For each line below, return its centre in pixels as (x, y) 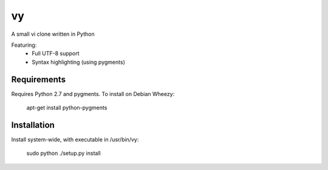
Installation (33, 125)
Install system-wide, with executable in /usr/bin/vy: (75, 139)
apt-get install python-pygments (67, 108)
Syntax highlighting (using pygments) (79, 62)
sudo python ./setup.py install (63, 153)
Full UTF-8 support (56, 53)
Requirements (39, 79)
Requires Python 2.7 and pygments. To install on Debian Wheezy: (93, 93)
